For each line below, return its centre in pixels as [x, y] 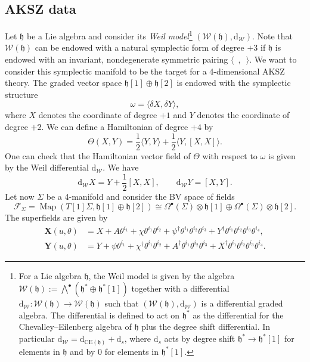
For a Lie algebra [50, 275]
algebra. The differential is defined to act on [99, 315]
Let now [20, 196]
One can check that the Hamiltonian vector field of [98, 155]
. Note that [272, 35]
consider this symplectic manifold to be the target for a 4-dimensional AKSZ [145, 71]
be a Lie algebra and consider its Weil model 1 [110, 35]
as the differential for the [238, 315]
